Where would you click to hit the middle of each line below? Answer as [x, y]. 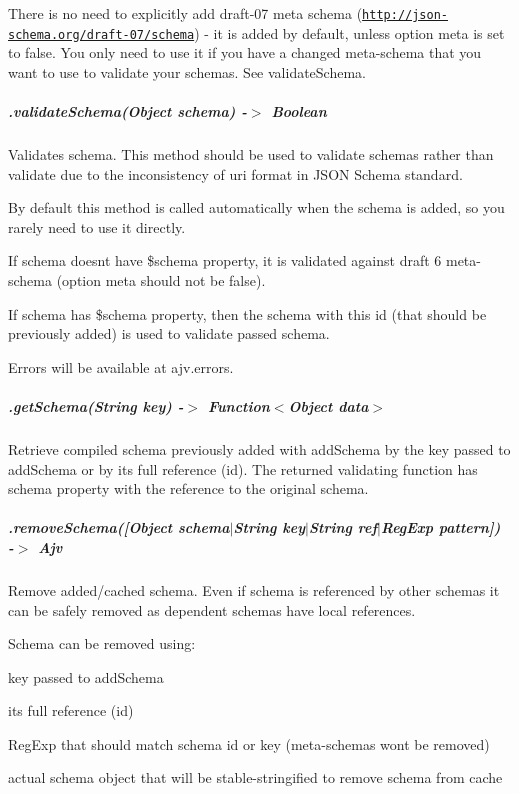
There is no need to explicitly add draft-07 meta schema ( [185, 13]
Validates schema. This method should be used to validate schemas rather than [251, 154]
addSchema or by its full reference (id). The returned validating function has [243, 468]
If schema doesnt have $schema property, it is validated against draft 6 [225, 260]
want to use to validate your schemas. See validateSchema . [187, 71]
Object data [328, 406]
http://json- [405, 15]
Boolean [299, 111]
